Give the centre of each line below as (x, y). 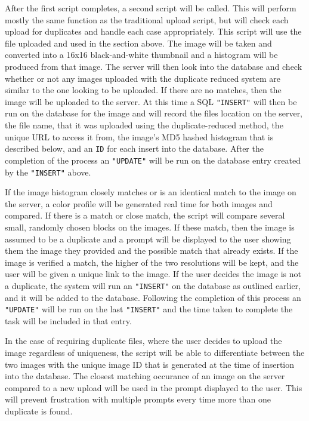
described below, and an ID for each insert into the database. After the (134, 148)
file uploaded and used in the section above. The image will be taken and (138, 43)
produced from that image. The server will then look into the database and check (154, 66)
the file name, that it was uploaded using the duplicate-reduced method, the (144, 125)
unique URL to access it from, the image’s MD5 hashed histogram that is (139, 136)
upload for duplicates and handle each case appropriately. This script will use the (153, 31)
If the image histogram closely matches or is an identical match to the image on (151, 192)
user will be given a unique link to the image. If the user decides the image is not (153, 274)
